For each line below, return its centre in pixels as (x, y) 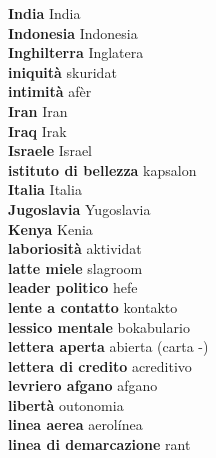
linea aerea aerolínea (75, 424)
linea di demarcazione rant (99, 444)
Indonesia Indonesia (73, 32)
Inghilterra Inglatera (76, 52)
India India (44, 13)
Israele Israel (50, 150)
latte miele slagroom (75, 267)
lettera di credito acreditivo (100, 365)
